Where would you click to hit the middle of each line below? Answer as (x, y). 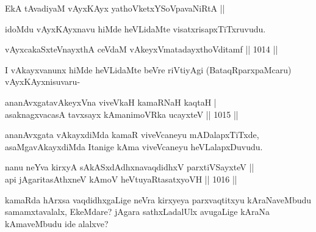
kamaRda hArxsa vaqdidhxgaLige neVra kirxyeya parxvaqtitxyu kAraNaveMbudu (158, 199)
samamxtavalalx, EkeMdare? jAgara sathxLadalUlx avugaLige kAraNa (138, 212)
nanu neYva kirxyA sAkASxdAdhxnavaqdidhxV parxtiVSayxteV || (130, 167)
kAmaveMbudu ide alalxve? (57, 223)
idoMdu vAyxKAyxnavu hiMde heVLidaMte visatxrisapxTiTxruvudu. (135, 28)
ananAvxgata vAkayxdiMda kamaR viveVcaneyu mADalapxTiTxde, (132, 135)
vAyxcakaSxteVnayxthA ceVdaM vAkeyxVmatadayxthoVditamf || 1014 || (142, 49)
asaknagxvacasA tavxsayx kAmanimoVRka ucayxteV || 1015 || (122, 114)
